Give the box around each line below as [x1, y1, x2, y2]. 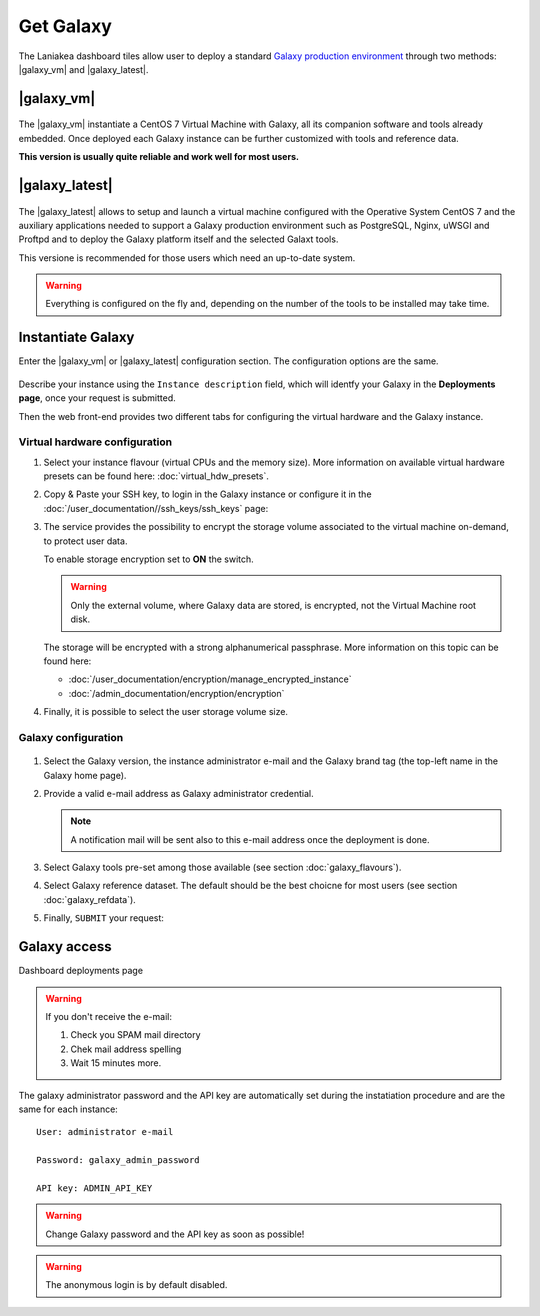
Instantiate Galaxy [18, 329, 135, 346]
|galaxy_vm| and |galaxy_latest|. [18, 63, 149, 75]
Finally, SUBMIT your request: [43, 912, 165, 924]
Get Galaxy [18, 15, 112, 37]
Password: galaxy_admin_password [36, 1155, 200, 1166]
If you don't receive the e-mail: [45, 1010, 172, 1022]
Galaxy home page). [43, 769, 127, 781]
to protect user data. [43, 535, 128, 547]
